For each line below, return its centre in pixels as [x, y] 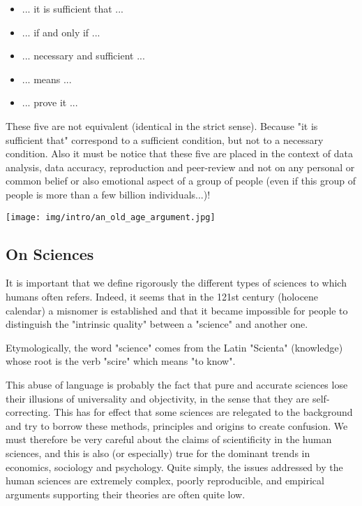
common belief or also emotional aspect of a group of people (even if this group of [181, 181]
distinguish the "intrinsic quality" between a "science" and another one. [157, 324]
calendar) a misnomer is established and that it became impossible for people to [177, 310]
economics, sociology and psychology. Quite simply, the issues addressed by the [174, 467]
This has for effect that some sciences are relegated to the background [203, 412]
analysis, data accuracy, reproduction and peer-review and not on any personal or [180, 167]
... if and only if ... [61, 32]
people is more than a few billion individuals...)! [108, 194]
